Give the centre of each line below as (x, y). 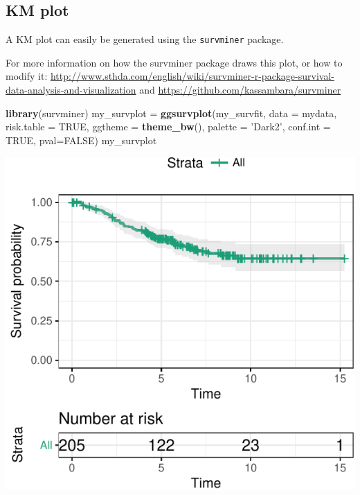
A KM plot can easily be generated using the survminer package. (145, 39)
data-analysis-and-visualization (71, 90)
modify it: (27, 76)
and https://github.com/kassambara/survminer (240, 90)
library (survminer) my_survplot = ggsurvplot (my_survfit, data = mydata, (171, 113)
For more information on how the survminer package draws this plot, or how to (174, 62)
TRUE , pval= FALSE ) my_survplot (81, 140)
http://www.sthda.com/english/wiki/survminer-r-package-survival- (192, 76)
